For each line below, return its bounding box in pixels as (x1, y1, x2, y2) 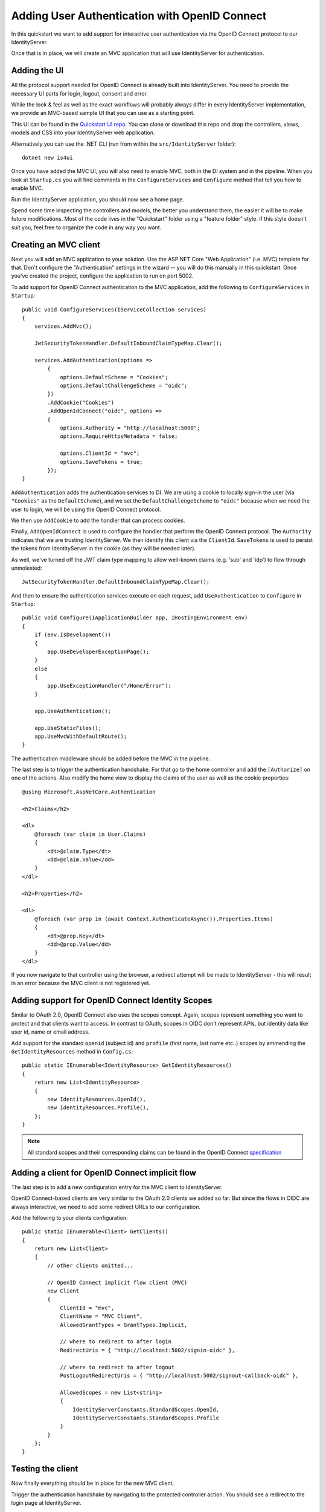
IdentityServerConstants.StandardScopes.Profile (72, 1414, 220, 1421)
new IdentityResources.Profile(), (47, 1104, 150, 1111)
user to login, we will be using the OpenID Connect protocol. (11, 506, 161, 513)
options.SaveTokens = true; (60, 458, 143, 465)
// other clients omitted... (47, 1262, 134, 1269)
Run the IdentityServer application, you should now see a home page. (11, 195, 184, 203)
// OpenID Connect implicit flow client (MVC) (47, 1279, 188, 1286)
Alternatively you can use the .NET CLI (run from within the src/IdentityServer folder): (11, 140, 236, 148)
